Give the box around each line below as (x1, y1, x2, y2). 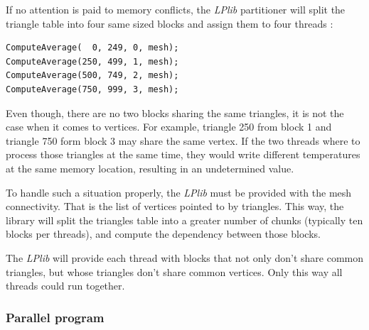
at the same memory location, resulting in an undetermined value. (6, 160, 294, 175)
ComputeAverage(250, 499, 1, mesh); (6, 56, 179, 67)
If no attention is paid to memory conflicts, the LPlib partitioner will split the (6, 2, 346, 16)
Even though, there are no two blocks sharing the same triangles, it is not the (6, 105, 344, 120)
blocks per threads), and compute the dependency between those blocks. (6, 226, 321, 241)
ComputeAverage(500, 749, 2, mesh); (6, 70, 179, 81)
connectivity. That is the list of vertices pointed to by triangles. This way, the (6, 199, 344, 214)
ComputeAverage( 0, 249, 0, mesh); (6, 43, 179, 53)
